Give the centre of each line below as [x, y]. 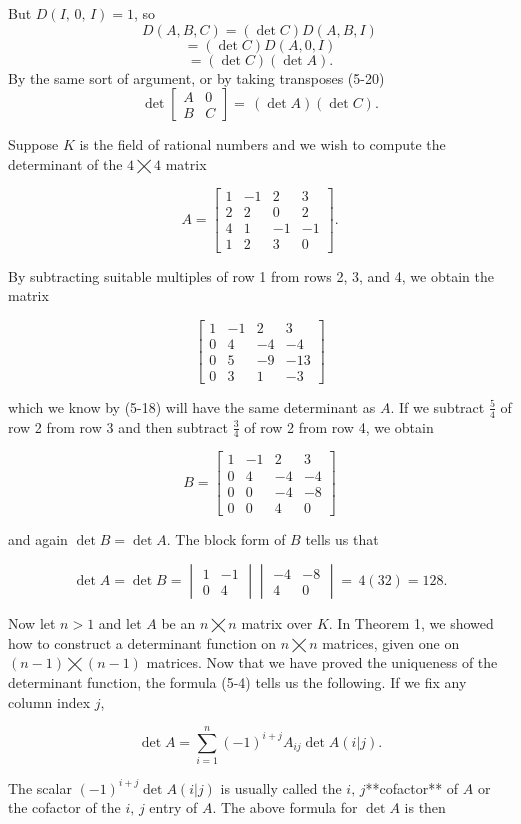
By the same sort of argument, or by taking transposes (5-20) [196, 77]
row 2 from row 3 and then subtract [118, 426]
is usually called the [281, 787]
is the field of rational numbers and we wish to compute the [262, 144]
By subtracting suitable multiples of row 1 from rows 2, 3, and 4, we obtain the [251, 275]
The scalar [40, 787]
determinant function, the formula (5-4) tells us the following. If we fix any [237, 681]
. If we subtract [437, 406]
